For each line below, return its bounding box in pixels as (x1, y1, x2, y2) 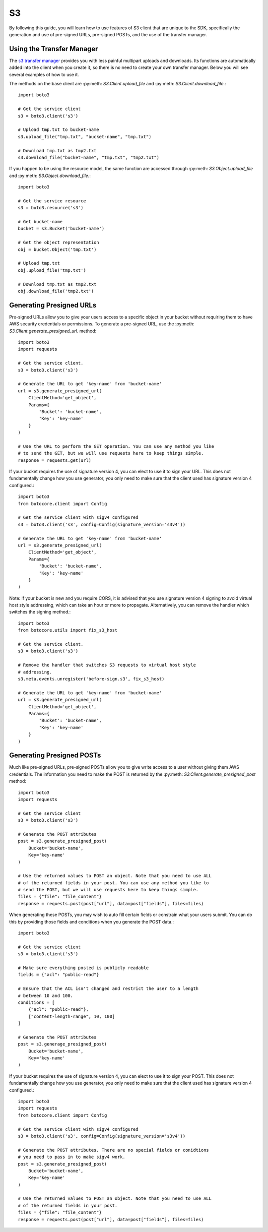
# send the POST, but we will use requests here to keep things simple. (18, 887, 199, 893)
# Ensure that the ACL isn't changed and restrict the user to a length (18, 986, 199, 991)
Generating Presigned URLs (9, 301, 97, 309)
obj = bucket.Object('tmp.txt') (18, 246, 97, 252)
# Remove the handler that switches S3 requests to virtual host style (18, 662, 196, 668)
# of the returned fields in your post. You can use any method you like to (18, 880, 209, 885)
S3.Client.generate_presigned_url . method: (9, 328, 97, 334)
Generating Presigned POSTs (9, 751, 101, 760)
